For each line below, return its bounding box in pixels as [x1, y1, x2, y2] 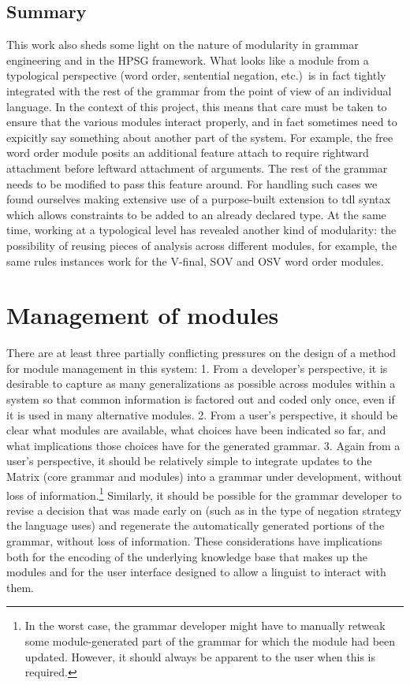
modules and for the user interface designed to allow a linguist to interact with [6, 564, 386, 580]
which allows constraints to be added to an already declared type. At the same [6, 206, 386, 222]
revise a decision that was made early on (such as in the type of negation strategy [6, 501, 402, 518]
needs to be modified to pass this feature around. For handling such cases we [6, 175, 378, 192]
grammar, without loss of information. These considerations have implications [6, 533, 382, 549]
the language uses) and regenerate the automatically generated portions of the [6, 517, 385, 534]
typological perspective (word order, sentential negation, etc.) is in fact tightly [6, 67, 386, 84]
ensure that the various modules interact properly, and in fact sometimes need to [6, 114, 397, 130]
